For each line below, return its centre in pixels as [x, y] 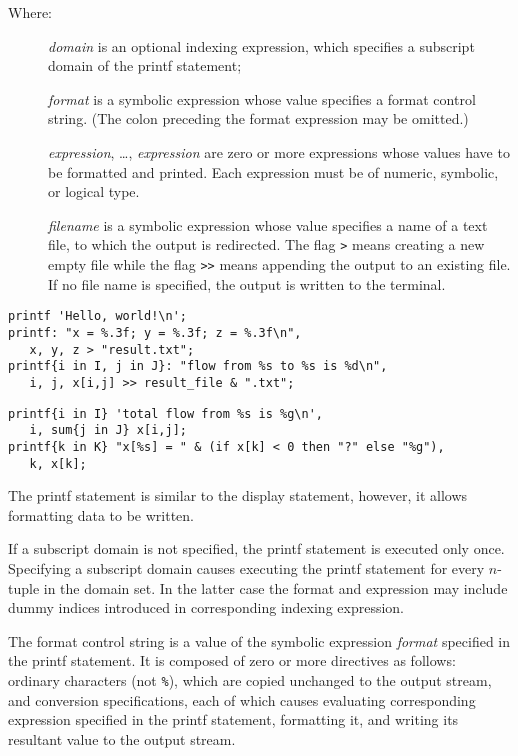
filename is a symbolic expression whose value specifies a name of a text [268, 224]
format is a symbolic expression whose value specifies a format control [262, 98]
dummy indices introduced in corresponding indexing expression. [206, 607]
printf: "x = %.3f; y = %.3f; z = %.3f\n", [155, 332]
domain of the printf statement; [145, 65]
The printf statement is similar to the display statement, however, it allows [238, 495]
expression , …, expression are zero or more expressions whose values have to [279, 151]
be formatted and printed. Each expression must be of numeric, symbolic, [273, 171]
